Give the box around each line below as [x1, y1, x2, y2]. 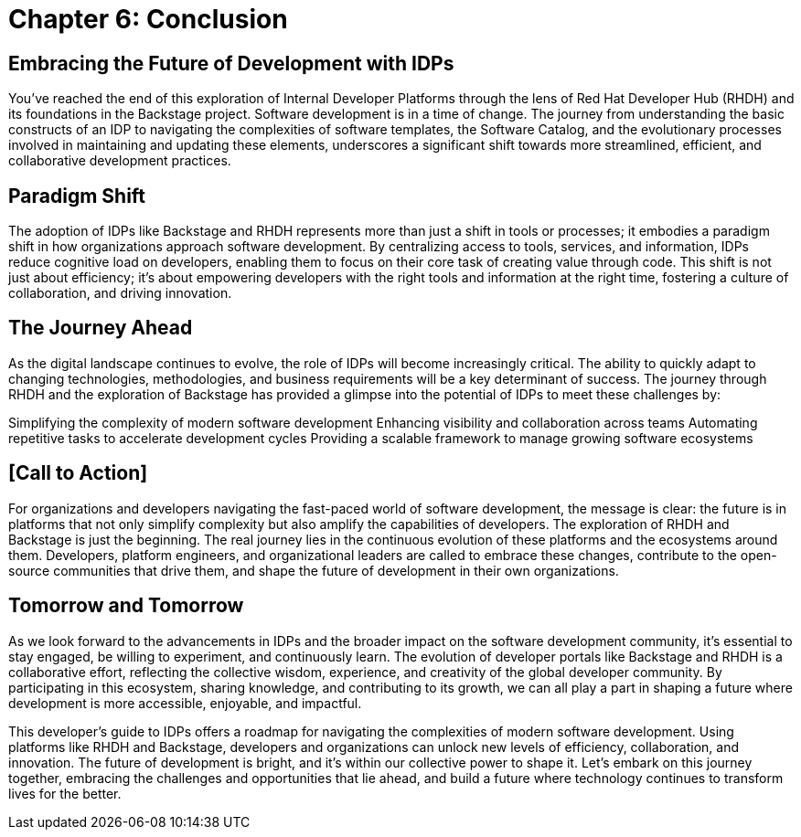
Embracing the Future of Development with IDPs [8, 51, 454, 75]
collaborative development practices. [8, 153, 231, 169]
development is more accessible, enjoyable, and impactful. [8, 694, 362, 711]
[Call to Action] [8, 461, 148, 485]
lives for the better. [8, 785, 122, 801]
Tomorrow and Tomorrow [8, 594, 244, 618]
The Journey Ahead [8, 316, 193, 340]
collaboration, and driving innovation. [8, 285, 232, 302]
